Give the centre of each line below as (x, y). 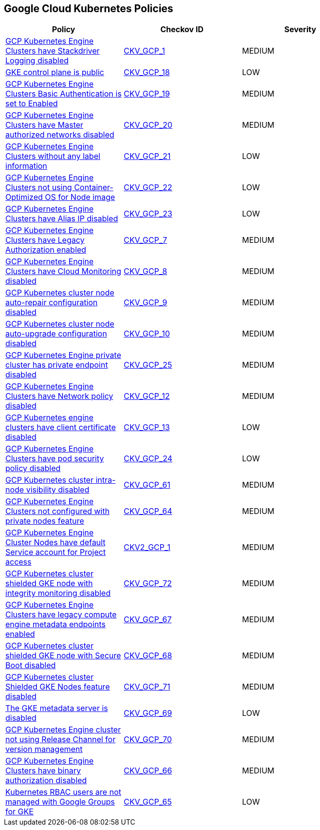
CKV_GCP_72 (148, 583)
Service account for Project (56, 552)
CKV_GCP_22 (148, 188)
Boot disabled (31, 665)
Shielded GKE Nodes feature (58, 687)
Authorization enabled (46, 250)
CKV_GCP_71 (147, 687)
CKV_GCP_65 (148, 802)
